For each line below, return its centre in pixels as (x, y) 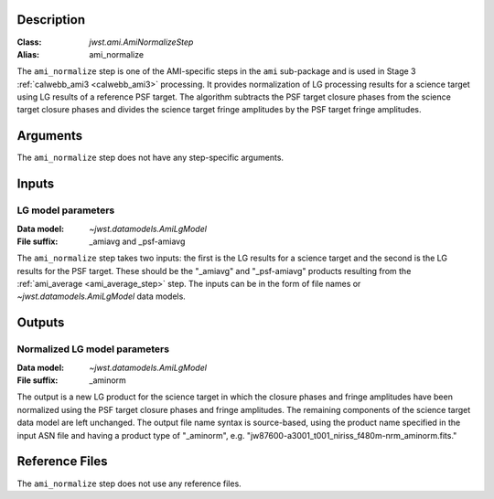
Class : (29, 42)
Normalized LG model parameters (93, 349)
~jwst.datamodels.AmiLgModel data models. (102, 296)
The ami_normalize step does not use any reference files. (129, 483)
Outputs (41, 323)
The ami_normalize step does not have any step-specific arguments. (150, 158)
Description (51, 20)
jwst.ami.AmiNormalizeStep (141, 42)
